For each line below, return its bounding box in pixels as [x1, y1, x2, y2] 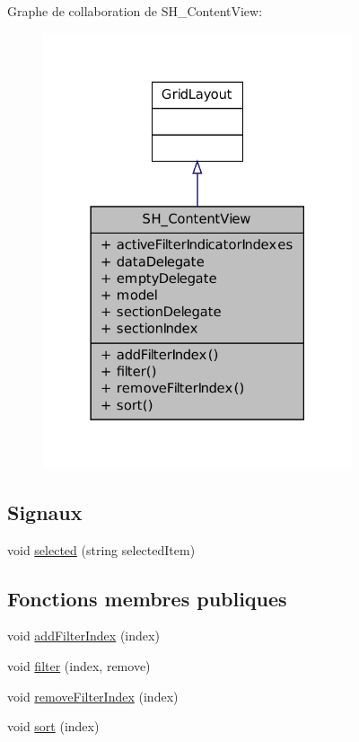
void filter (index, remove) [7, 657, 151, 676]
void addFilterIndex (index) [7, 626, 160, 645]
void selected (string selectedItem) [7, 540, 196, 559]
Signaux [7, 498, 83, 526]
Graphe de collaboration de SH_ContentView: [7, 2, 263, 20]
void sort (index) [7, 717, 100, 736]
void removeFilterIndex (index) [7, 686, 179, 705]
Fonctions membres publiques [7, 584, 287, 612]
